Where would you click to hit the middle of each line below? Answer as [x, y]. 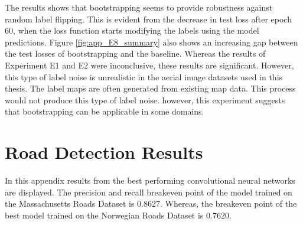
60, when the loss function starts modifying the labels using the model [132, 30]
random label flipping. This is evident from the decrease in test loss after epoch [148, 19]
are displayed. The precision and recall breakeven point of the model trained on [149, 192]
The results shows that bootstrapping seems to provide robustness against [139, 7]
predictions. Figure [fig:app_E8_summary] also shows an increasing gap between [151, 42]
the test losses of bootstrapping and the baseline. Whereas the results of [135, 53]
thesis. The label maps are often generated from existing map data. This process [150, 88]
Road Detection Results [104, 152]
